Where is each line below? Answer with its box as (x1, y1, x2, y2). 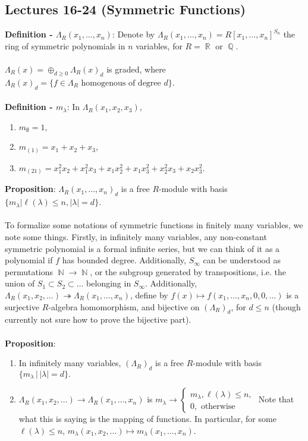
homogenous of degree (81, 78, 161, 87)
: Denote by (112, 28, 155, 40)
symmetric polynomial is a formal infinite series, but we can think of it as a (5, 242, 280, 254)
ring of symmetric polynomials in (5, 39, 125, 52)
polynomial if (5, 254, 53, 266)
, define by (130, 288, 168, 301)
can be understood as (203, 254, 281, 266)
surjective (5, 300, 40, 313)
